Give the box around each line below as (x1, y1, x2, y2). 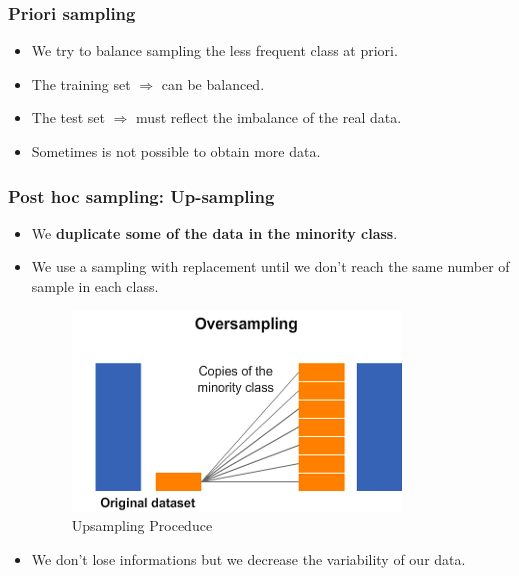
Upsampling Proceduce (71, 515, 213, 536)
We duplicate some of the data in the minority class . (31, 222, 398, 243)
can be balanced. (161, 73, 265, 94)
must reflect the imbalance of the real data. (136, 107, 402, 128)
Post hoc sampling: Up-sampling (8, 183, 275, 208)
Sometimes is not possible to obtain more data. (31, 141, 321, 161)
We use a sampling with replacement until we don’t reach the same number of (31, 256, 510, 277)
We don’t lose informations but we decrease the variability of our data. (31, 548, 466, 569)
